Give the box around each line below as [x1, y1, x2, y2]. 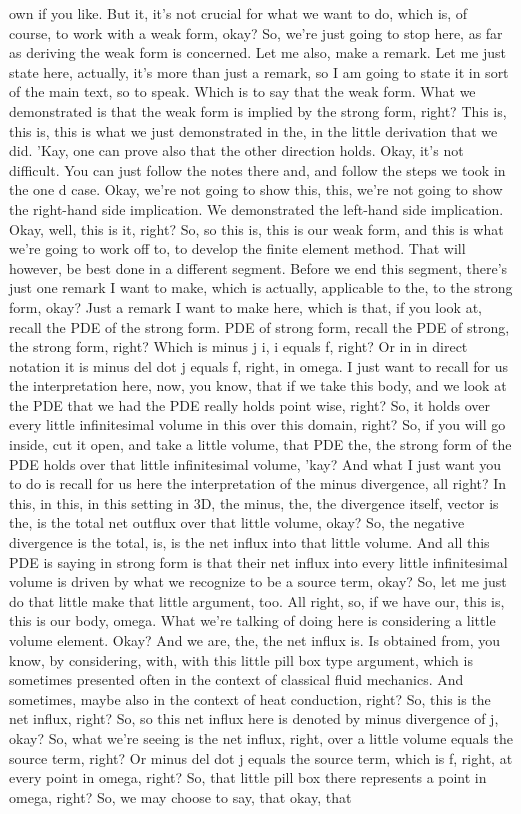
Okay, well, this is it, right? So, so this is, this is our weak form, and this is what [9, 218, 504, 239]
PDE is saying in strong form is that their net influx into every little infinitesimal [9, 551, 508, 572]
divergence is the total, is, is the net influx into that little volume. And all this [9, 532, 490, 553]
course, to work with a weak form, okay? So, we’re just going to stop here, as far [9, 22, 503, 43]
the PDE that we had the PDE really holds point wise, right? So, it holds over [9, 394, 491, 415]
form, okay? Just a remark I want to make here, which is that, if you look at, [9, 296, 482, 317]
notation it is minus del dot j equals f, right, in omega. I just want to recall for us [9, 355, 509, 376]
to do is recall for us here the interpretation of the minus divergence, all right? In [9, 473, 507, 494]
